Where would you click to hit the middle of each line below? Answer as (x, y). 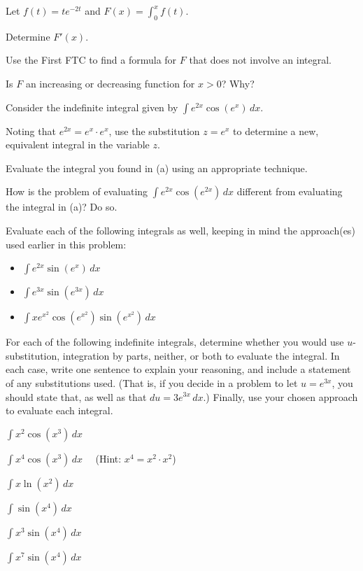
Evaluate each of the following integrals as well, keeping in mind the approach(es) (180, 230)
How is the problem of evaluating (77, 191)
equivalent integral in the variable (78, 144)
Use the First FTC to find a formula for (91, 60)
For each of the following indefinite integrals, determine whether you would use (175, 342)
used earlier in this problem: (66, 244)
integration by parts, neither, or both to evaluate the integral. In (201, 355)
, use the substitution (154, 131)
